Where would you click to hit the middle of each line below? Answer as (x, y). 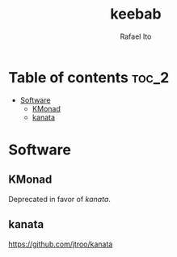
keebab (136, 14)
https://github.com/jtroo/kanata (61, 244)
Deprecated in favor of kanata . (60, 199)
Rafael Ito (136, 36)
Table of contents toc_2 (89, 77)
